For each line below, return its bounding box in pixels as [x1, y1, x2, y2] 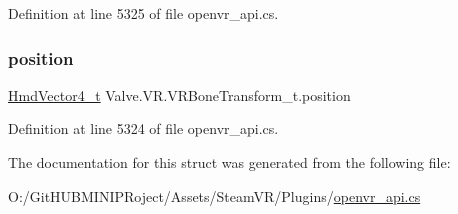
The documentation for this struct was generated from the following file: [8, 152, 451, 172]
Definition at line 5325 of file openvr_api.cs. [8, 3, 279, 23]
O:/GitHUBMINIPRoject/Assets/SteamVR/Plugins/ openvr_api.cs [8, 185, 421, 206]
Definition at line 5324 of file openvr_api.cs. [8, 118, 279, 139]
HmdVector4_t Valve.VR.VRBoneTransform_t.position [8, 84, 351, 105]
